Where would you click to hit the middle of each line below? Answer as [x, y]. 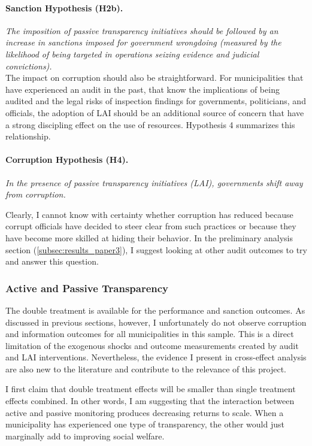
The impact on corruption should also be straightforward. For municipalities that [155, 78]
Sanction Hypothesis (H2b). [64, 7]
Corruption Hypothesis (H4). [67, 160]
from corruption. [36, 194]
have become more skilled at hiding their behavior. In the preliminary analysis [149, 237]
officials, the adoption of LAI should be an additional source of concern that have [155, 112]
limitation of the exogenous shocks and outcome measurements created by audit [152, 345]
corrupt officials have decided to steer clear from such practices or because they [151, 226]
